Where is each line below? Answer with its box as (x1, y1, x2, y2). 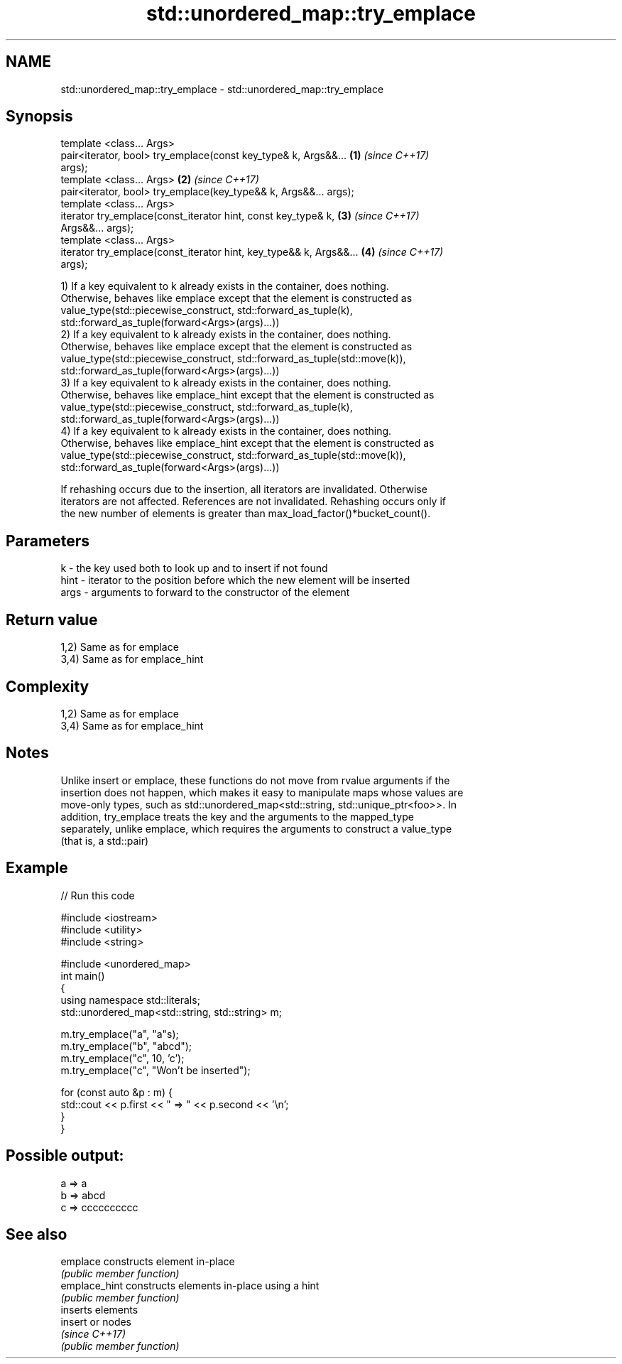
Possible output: (6, 1147, 124, 1165)
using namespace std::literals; (60, 993, 200, 1006)
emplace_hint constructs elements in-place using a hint (60, 1279, 320, 1292)
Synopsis (6, 107, 73, 126)
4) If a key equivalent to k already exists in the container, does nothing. (60, 425, 392, 438)
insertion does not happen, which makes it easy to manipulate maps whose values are (60, 786, 464, 799)
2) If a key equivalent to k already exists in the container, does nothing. (60, 328, 391, 341)
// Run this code (60, 889, 135, 902)
